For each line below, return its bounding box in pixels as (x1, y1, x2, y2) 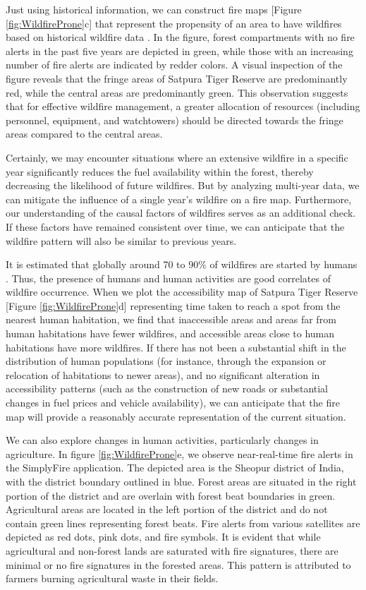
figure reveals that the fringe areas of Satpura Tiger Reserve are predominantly (6, 71, 348, 85)
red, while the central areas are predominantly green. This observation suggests (6, 85, 348, 100)
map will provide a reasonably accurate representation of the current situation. (6, 409, 346, 423)
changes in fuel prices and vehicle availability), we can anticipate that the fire (6, 395, 340, 410)
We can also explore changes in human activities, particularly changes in (6, 433, 319, 447)
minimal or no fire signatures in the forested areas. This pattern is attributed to (6, 557, 351, 572)
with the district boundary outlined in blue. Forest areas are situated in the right (6, 474, 357, 488)
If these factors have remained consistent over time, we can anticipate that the (6, 219, 345, 234)
